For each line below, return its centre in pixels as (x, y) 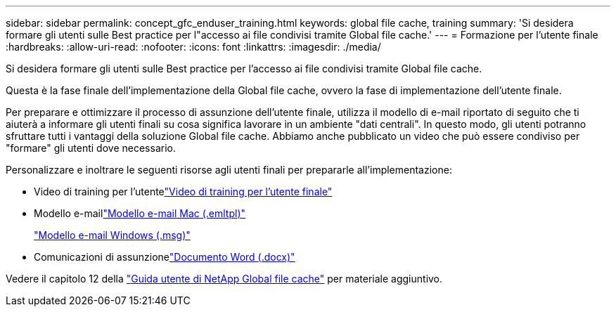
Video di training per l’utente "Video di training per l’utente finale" (183, 191)
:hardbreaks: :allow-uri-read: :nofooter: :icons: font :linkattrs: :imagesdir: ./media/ (193, 47)
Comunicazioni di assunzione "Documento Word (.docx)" (165, 257)
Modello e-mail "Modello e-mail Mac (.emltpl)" (140, 213)
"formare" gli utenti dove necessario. (91, 148)
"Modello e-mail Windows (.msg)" (112, 235)
